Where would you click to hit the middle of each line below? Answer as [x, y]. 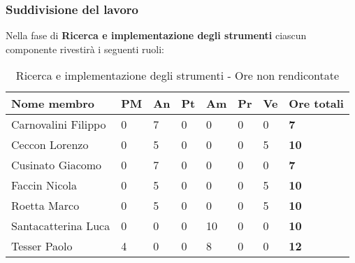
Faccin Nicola [44, 185]
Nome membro [53, 104]
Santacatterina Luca [61, 226]
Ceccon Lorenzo [50, 145]
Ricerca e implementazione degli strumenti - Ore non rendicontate [177, 76]
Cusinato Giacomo [57, 165]
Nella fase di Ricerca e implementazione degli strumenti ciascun [156, 35]
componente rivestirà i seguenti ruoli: [85, 49]
